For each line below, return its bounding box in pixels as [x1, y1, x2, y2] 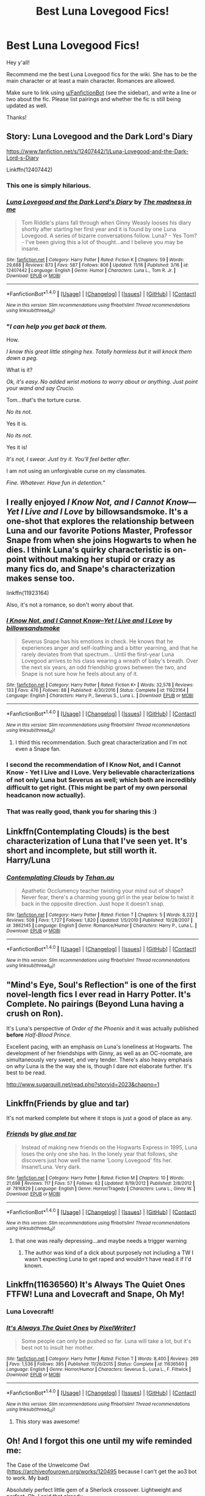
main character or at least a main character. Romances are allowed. [6, 77, 176, 84]
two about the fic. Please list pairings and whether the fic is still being [6, 95, 181, 102]
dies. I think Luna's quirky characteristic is [6, 544, 171, 555]
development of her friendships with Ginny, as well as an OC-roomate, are [6, 1049, 193, 1057]
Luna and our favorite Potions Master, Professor [6, 525, 192, 536]
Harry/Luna [6, 855, 51, 865]
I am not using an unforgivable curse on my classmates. [6, 467, 147, 475]
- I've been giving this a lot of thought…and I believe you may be [21, 238, 184, 245]
